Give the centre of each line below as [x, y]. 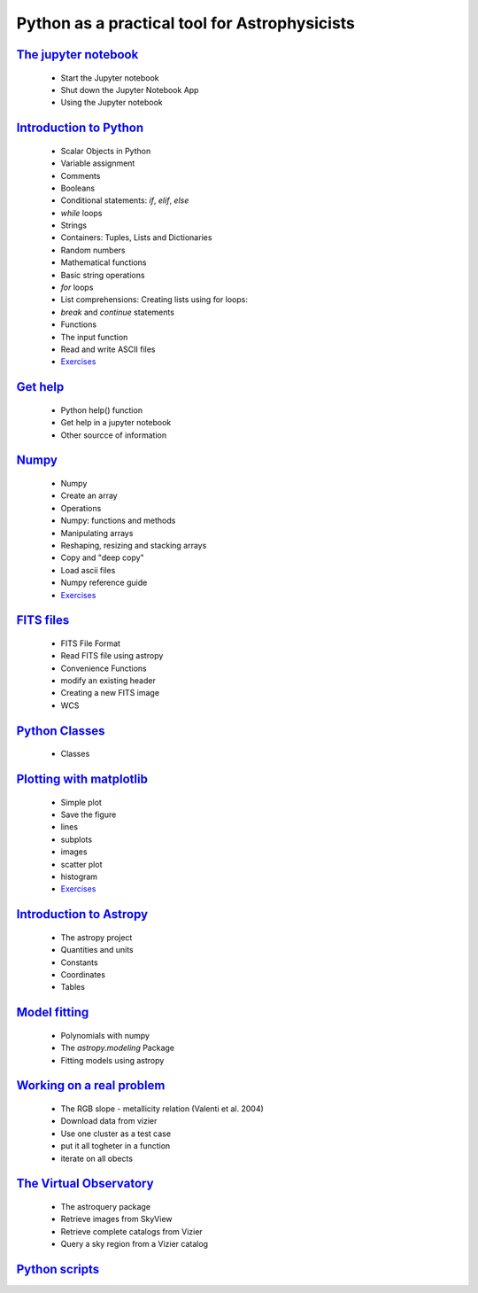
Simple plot [81, 802]
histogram [79, 876]
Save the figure [89, 814]
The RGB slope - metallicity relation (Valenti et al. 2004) [162, 1109]
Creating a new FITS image [110, 693]
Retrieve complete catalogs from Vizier [131, 1231]
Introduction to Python [80, 128]
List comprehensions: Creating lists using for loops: [154, 300]
